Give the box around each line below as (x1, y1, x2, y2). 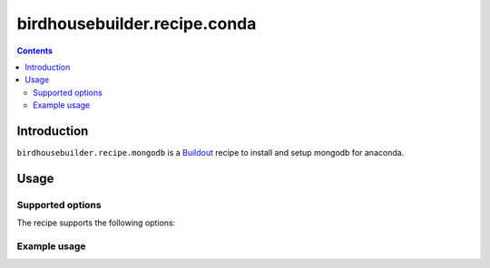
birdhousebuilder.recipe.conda (16, 14, 257, 33)
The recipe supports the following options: (16, 217, 176, 228)
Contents (16, 45, 54, 56)
